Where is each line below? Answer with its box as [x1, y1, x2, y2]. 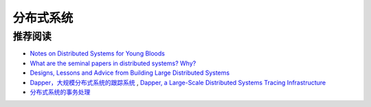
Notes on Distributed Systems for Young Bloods [30, 49, 165, 58]
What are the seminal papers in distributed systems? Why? [30, 59, 196, 67]
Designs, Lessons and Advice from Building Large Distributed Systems [30, 69, 230, 77]
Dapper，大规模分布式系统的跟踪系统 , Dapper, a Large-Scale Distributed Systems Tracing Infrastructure [30, 78, 326, 86]
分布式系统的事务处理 [30, 88, 91, 96]
